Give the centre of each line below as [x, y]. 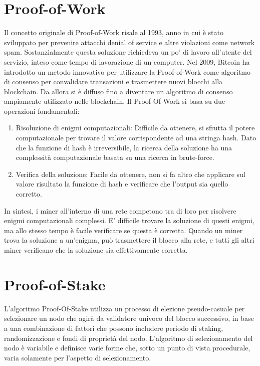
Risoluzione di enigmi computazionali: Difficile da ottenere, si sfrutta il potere [135, 128]
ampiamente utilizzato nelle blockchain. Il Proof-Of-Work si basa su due [115, 101]
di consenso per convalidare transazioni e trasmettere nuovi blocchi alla [113, 81]
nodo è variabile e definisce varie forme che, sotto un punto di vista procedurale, [127, 348]
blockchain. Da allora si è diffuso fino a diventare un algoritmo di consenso [118, 91]
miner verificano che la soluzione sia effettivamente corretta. [96, 250]
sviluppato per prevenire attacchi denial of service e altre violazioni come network [129, 42]
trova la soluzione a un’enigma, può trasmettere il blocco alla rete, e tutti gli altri [129, 240]
